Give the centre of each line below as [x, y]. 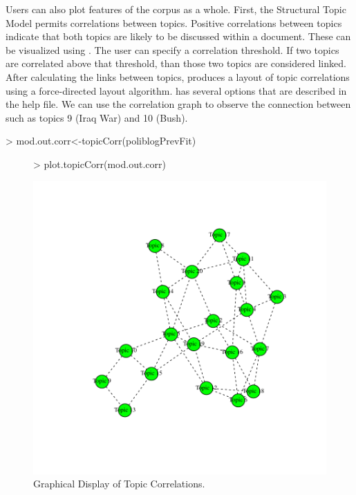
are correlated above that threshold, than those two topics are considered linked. [176, 63]
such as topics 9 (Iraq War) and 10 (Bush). [97, 117]
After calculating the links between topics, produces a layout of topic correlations [178, 76]
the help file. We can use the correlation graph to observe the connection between [178, 104]
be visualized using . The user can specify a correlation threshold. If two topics [172, 49]
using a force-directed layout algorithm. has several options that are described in [176, 90]
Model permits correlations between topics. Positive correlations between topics [174, 22]
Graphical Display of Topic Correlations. [119, 484]
